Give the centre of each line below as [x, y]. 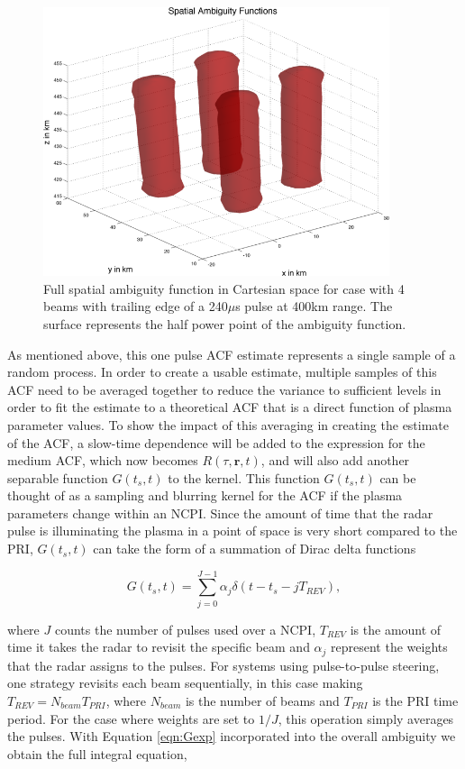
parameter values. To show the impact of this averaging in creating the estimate [228, 424]
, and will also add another [335, 460]
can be [398, 477]
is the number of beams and [262, 701]
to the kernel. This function [244, 477]
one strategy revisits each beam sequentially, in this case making [185, 683]
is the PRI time [415, 701]
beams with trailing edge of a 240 [136, 306]
